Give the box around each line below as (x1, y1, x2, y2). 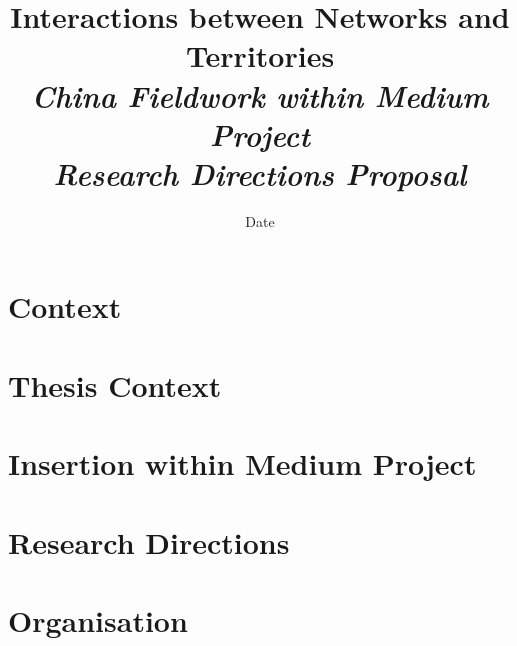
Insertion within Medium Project (8, 443, 477, 484)
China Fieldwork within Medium (31, 74, 489, 116)
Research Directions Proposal (53, 152, 467, 194)
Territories (185, 35, 335, 76)
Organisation (8, 599, 188, 640)
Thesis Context (8, 364, 222, 405)
